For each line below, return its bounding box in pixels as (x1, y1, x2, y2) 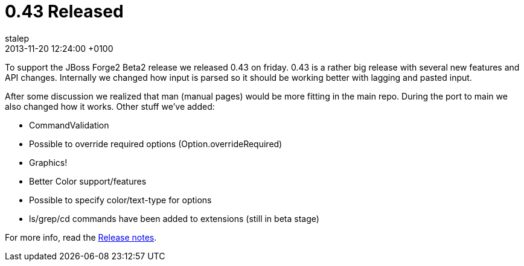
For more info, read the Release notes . (5, 232, 157, 242)
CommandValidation (29, 119, 109, 130)
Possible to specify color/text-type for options (29, 194, 212, 205)
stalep (5, 33, 30, 43)
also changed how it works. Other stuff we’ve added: (5, 101, 215, 112)
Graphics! (29, 157, 68, 168)
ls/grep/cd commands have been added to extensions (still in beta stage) (29, 213, 319, 224)
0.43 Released (5, 1, 124, 22)
